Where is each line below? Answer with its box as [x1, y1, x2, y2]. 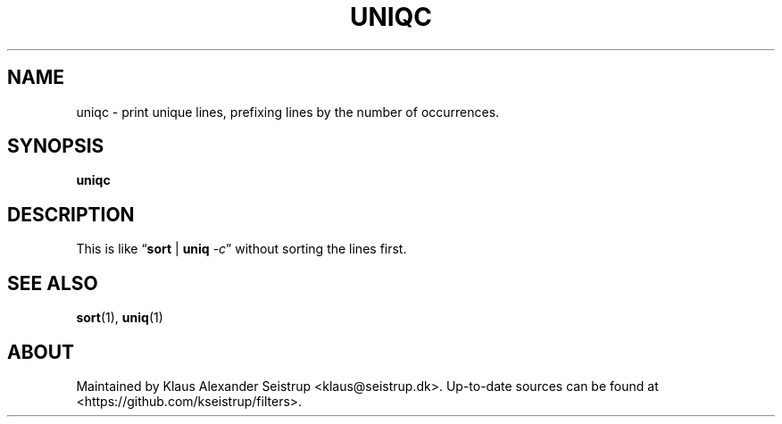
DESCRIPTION [7, 203, 135, 226]
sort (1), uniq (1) [76, 310, 163, 326]
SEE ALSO [7, 271, 98, 295]
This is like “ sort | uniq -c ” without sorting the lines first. [76, 241, 407, 257]
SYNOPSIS [7, 135, 104, 158]
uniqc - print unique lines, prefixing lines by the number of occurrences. [76, 104, 500, 120]
